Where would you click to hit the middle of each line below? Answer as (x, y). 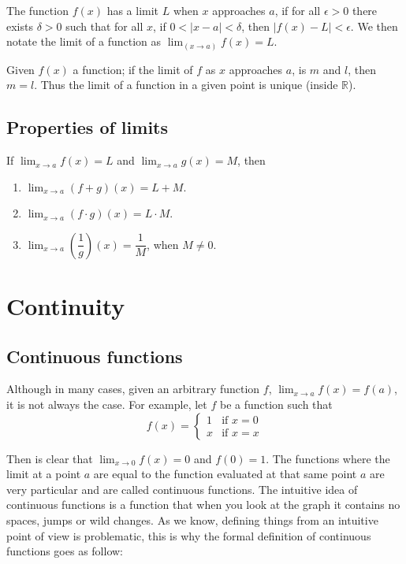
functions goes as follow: (65, 551)
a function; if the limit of (133, 69)
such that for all (104, 26)
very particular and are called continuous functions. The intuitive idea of (182, 489)
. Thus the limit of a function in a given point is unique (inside (186, 85)
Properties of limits (88, 127)
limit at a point (44, 474)
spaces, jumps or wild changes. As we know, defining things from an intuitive (192, 520)
